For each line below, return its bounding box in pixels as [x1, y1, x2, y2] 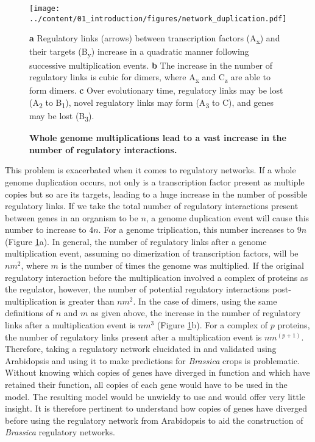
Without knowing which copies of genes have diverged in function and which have [5, 366, 310, 379]
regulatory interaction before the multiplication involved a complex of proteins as [5, 271, 308, 283]
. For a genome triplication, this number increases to [98, 223, 295, 236]
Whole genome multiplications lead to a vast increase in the [29, 131, 286, 144]
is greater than [59, 294, 115, 307]
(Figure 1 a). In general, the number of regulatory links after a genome [5, 235, 267, 247]
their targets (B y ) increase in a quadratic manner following [29, 45, 249, 60]
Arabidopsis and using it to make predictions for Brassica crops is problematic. [5, 354, 300, 367]
